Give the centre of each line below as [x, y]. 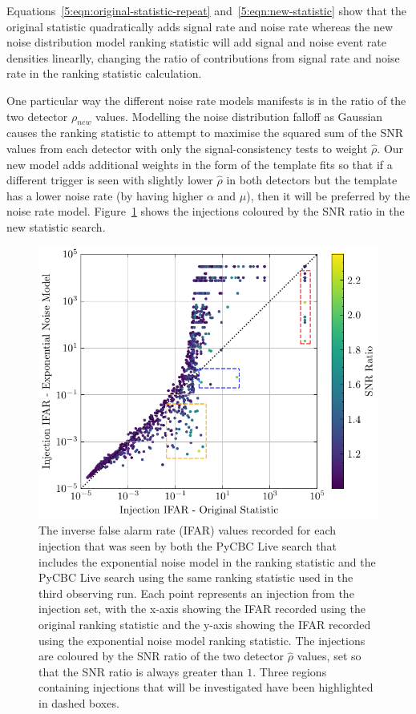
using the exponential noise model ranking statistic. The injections [202, 640]
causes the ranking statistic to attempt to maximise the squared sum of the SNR [205, 133]
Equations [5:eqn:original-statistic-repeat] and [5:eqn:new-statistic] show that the [206, 10]
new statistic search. [56, 226]
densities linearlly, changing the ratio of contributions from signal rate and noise [203, 57]
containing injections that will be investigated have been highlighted [206, 687]
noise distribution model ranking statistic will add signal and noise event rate [196, 42]
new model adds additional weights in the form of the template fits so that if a [200, 164]
